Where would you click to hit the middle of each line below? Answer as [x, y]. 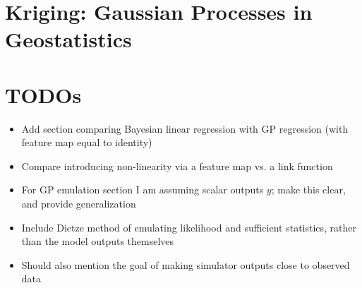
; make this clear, [308, 190]
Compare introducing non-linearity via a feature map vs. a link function [177, 166]
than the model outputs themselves [98, 241]
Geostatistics [68, 39]
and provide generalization [79, 204]
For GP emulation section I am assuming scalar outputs [143, 190]
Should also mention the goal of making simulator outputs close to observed [186, 264]
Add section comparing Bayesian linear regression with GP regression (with [185, 128]
